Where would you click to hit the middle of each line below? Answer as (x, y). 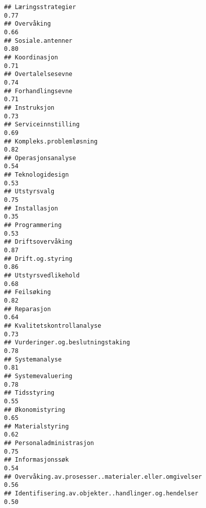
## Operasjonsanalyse (40, 158)
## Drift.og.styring (38, 259)
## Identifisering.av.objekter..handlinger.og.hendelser (101, 494)
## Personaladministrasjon (49, 443)
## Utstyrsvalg (29, 192)
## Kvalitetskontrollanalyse (53, 325)
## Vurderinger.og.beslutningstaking (67, 343)
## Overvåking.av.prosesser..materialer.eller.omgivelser (103, 477)
